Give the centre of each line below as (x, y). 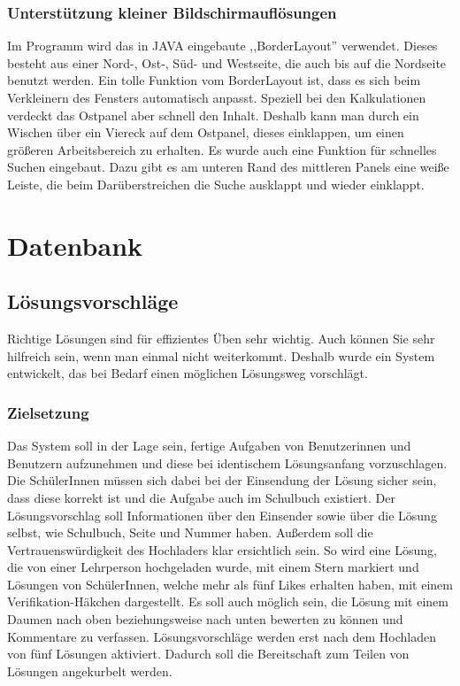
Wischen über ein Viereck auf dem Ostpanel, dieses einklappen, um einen (206, 132)
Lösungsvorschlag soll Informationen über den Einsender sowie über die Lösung (222, 515)
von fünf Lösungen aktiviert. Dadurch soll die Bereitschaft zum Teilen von (208, 654)
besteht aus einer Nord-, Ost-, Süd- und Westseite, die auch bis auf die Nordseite (227, 62)
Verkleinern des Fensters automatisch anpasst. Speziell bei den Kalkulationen (217, 97)
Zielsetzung (48, 412)
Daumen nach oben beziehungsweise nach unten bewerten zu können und (205, 619)
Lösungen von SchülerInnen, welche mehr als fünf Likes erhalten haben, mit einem (230, 584)
